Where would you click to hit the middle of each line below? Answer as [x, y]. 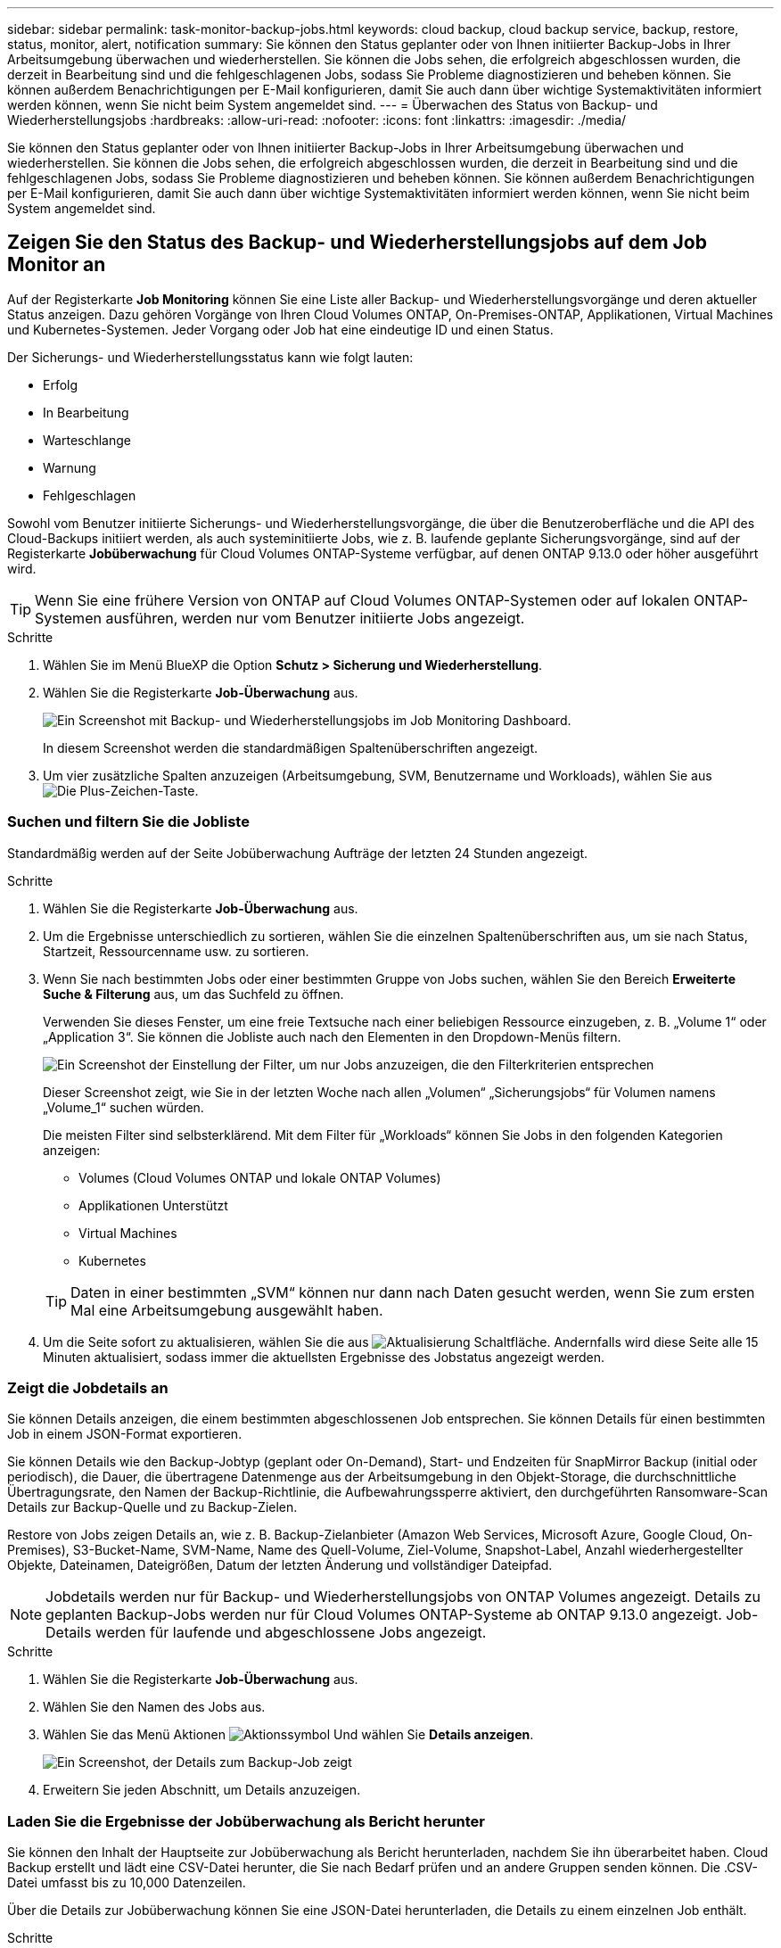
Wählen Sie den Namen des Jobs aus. [154, 1707]
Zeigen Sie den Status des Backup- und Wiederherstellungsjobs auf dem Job [357, 243]
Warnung [70, 467]
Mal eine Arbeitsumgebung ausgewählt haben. [227, 1310]
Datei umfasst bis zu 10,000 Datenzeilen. [127, 1883]
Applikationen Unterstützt [153, 1205]
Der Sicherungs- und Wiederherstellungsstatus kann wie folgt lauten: [210, 357]
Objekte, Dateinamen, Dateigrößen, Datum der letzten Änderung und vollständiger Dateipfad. [280, 1565]
